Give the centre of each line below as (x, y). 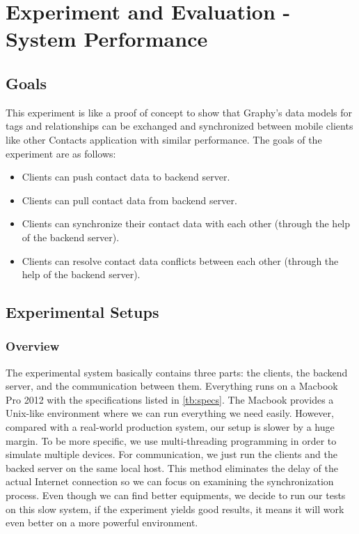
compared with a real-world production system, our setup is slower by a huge (170, 427)
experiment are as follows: (61, 153)
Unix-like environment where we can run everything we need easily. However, (170, 413)
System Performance (107, 39)
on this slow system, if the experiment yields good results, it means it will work (175, 509)
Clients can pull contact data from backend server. (129, 200)
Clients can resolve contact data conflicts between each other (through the (180, 260)
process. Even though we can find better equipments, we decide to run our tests (176, 495)
